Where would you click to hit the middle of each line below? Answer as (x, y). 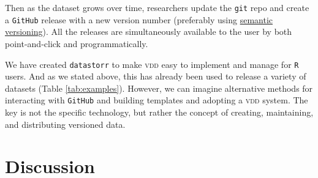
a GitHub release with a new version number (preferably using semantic (139, 19)
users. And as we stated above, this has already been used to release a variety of (156, 76)
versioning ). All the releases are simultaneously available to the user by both (149, 32)
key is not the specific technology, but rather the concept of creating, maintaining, (159, 112)
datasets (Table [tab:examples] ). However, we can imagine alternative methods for (159, 88)
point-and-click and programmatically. (77, 43)
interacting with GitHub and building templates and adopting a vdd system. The (157, 100)
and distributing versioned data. (65, 124)
